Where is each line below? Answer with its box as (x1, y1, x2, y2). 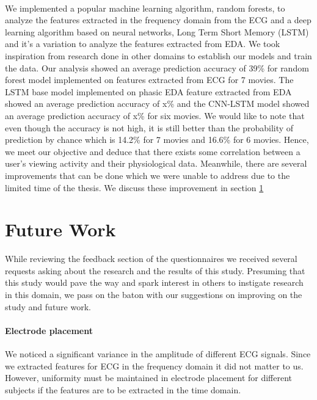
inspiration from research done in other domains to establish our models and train (5, 49, 312, 62)
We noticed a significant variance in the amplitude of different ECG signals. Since (5, 347, 311, 360)
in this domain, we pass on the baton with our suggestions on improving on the (5, 288, 302, 300)
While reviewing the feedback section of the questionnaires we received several (5, 252, 297, 265)
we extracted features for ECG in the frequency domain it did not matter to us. (5, 359, 304, 372)
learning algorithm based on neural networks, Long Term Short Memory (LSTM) (5, 25, 309, 38)
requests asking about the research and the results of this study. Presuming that (5, 264, 305, 277)
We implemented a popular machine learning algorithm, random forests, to (5, 1, 285, 14)
